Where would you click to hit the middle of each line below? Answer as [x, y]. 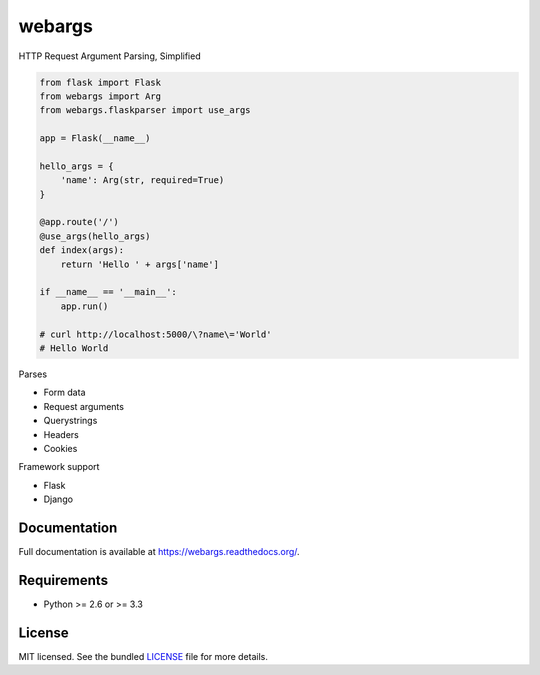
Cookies [60, 448]
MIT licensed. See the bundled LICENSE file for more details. [143, 656]
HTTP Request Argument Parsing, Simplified [109, 56]
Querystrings [70, 421]
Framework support [59, 467]
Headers [61, 434]
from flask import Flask [100, 82]
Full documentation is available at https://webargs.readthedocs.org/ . [159, 551]
